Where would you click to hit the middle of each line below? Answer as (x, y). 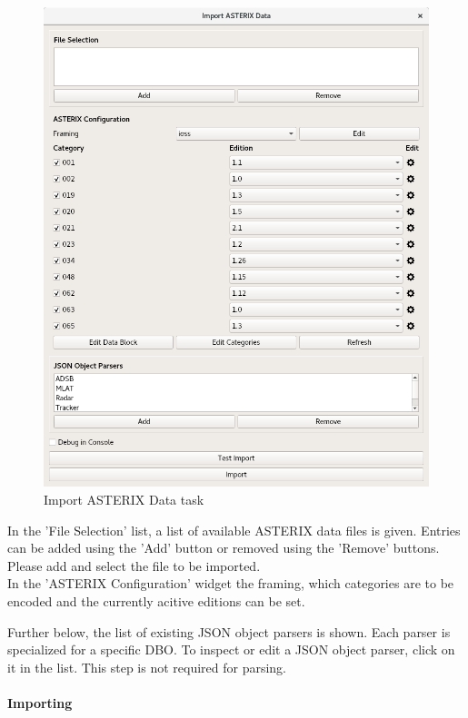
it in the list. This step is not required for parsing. (147, 667)
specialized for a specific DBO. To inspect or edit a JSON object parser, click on (231, 649)
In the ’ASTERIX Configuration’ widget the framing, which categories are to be (231, 583)
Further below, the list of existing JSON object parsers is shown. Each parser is (229, 631)
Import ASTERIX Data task (124, 499)
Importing (40, 702)
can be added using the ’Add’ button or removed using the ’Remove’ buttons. (224, 548)
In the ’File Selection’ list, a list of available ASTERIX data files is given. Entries (234, 530)
